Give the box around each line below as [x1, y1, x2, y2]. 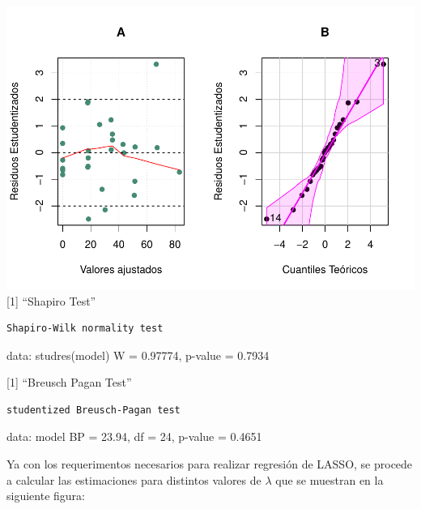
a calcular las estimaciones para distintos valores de [6, 471, 262, 488]
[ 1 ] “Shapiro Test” [6, 292, 96, 309]
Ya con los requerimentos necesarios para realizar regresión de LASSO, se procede [6, 456, 413, 473]
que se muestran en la [275, 471, 384, 488]
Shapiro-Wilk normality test [6, 323, 164, 335]
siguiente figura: [6, 487, 85, 504]
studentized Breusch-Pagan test [6, 404, 181, 416]
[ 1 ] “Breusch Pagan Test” [6, 374, 132, 391]
